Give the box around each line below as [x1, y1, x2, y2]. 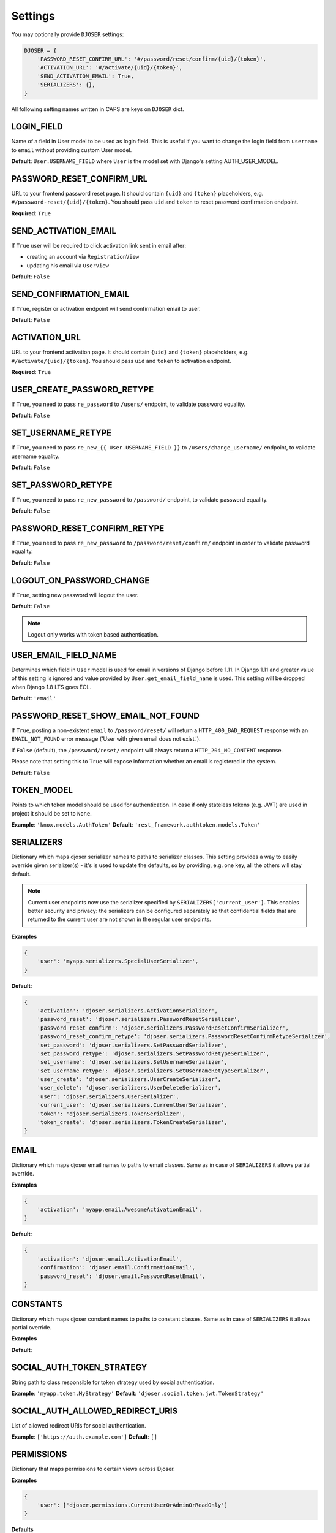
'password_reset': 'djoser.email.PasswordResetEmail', [37, 1272, 205, 1280]
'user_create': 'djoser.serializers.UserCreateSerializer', [37, 1076, 222, 1083]
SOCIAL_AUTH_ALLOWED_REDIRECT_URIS [11, 1405, 178, 1416]
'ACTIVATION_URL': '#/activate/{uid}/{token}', [37, 64, 183, 71]
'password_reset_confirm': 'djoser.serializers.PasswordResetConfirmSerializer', [37, 1024, 289, 1031]
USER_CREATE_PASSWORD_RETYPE [11, 384, 154, 395]
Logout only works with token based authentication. [28, 630, 159, 638]
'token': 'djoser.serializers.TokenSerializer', [37, 1110, 186, 1117]
